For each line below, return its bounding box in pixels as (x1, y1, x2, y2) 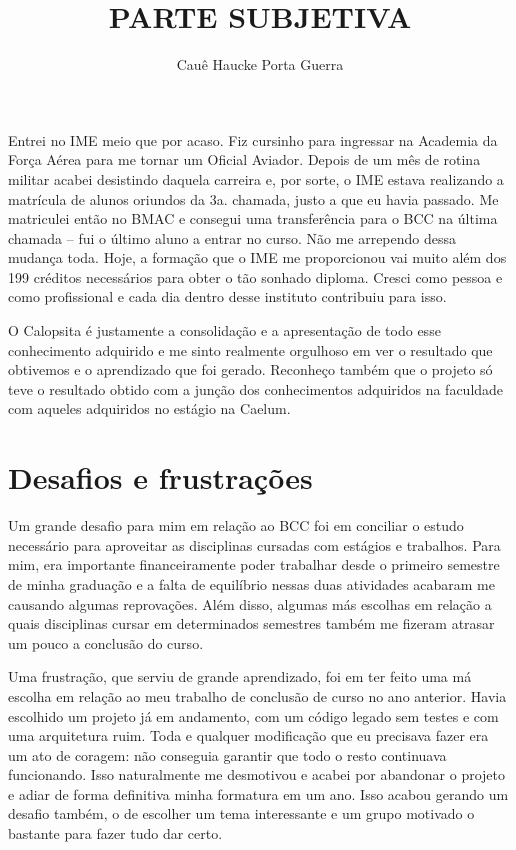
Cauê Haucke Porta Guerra (176, 54, 344, 75)
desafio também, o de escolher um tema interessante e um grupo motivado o (8, 803, 475, 824)
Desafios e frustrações (8, 457, 313, 498)
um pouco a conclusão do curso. (8, 632, 204, 653)
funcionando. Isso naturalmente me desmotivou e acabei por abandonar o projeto (8, 764, 506, 785)
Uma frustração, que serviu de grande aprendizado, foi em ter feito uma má (8, 666, 472, 687)
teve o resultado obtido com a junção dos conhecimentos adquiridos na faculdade (8, 378, 504, 399)
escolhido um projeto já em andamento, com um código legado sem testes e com (8, 705, 499, 726)
